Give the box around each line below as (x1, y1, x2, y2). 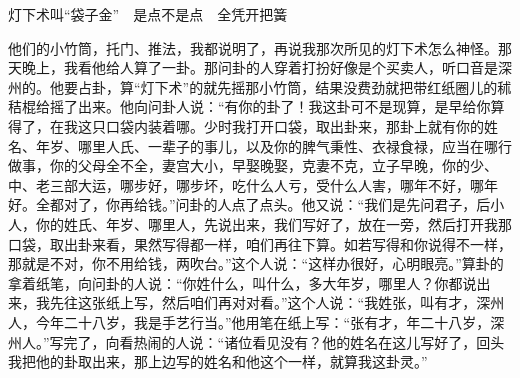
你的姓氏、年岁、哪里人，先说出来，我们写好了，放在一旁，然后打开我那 (35, 213, 512, 234)
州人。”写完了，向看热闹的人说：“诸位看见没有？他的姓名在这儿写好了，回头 (8, 331, 505, 352)
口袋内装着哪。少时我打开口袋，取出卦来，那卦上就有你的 (105, 115, 484, 136)
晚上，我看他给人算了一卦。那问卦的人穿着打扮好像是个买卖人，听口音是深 (21, 57, 512, 78)
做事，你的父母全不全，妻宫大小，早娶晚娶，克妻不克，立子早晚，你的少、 (8, 155, 498, 176)
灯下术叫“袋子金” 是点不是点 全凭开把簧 (8, 4, 288, 24)
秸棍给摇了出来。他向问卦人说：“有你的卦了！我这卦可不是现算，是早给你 (8, 96, 491, 117)
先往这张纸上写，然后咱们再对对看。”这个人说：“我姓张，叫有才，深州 (49, 292, 505, 313)
